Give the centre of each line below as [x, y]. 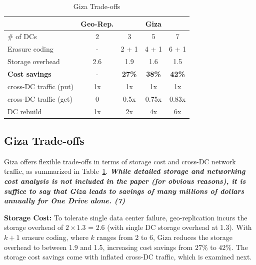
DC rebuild [25, 111]
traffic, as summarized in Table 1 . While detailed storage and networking [125, 171]
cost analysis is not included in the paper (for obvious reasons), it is [125, 181]
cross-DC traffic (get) [40, 98]
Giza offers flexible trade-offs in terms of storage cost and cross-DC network [120, 161]
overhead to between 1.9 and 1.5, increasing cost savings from [98, 247]
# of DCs [22, 36]
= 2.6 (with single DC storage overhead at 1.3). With [170, 227]
